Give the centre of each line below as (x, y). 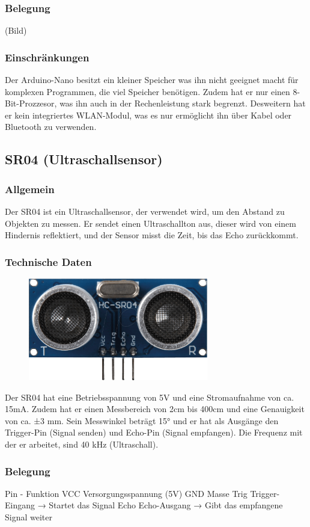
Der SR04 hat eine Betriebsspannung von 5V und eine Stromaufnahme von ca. (150, 397)
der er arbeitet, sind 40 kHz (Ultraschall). (82, 444)
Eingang (20, 505)
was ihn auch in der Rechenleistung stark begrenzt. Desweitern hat (183, 103)
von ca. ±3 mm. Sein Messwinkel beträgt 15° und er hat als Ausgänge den (142, 420)
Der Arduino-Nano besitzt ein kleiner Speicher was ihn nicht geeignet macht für (152, 80)
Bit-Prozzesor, (31, 103)
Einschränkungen (47, 57)
